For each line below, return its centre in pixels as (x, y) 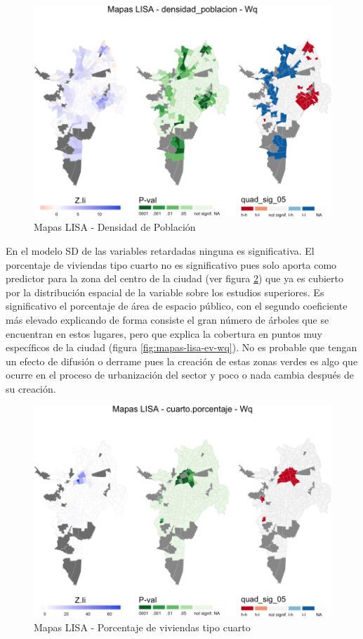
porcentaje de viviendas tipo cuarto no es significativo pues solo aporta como (171, 264)
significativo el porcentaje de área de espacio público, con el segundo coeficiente (177, 306)
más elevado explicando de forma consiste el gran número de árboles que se (167, 319)
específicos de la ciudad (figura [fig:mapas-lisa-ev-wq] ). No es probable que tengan (181, 347)
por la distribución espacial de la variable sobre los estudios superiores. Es (165, 292)
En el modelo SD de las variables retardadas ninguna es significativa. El (160, 250)
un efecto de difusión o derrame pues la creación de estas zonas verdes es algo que (182, 361)
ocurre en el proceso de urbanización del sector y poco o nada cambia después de (180, 375)
